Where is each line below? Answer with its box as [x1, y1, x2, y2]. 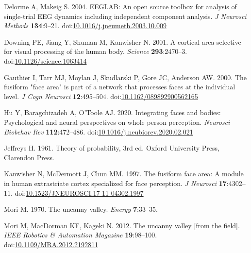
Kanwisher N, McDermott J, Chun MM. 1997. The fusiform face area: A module [4, 169, 244, 179]
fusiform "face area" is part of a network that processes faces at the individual [4, 82, 235, 92]
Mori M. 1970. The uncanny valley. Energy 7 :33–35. [4, 204, 158, 214]
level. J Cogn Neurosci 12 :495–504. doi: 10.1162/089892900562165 [4, 91, 198, 101]
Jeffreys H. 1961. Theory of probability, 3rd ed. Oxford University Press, [4, 143, 219, 153]
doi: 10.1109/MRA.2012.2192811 [4, 239, 98, 249]
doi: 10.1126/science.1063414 [4, 55, 87, 66]
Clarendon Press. [4, 152, 54, 162]
